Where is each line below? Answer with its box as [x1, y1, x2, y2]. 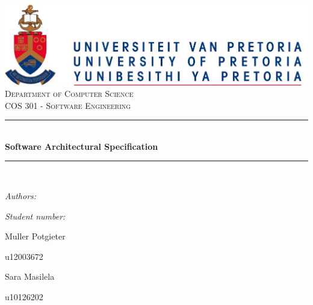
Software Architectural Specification [5, 140, 158, 152]
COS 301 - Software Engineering [5, 99, 131, 111]
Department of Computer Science [5, 87, 134, 100]
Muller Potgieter [5, 230, 66, 242]
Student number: [5, 209, 66, 222]
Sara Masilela [5, 270, 55, 283]
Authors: [5, 189, 37, 202]
